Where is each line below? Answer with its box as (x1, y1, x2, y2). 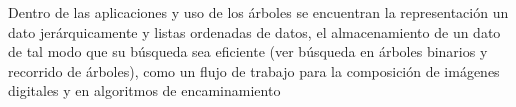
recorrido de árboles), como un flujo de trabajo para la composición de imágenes (8, 60, 500, 81)
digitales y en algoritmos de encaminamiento (8, 80, 281, 101)
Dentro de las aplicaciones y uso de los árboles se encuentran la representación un (8, 2, 509, 22)
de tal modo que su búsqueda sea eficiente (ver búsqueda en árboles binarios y (8, 41, 488, 62)
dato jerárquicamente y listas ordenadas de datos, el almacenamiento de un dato (8, 21, 501, 42)
